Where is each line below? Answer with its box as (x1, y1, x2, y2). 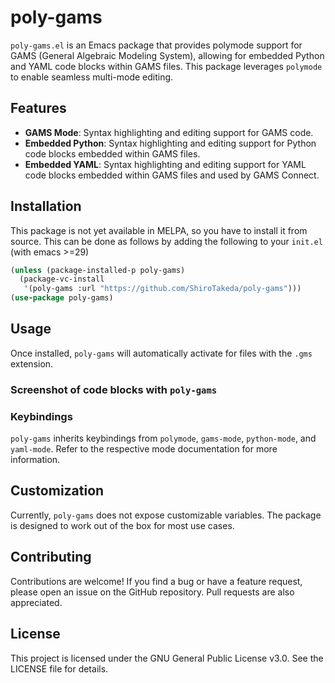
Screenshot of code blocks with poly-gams (10, 382, 218, 396)
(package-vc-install (19, 274, 105, 285)
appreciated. (10, 596, 63, 608)
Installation (10, 198, 82, 215)
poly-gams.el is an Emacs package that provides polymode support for (10, 39, 303, 51)
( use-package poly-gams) (10, 293, 114, 303)
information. (10, 454, 61, 466)
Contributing (10, 549, 92, 566)
